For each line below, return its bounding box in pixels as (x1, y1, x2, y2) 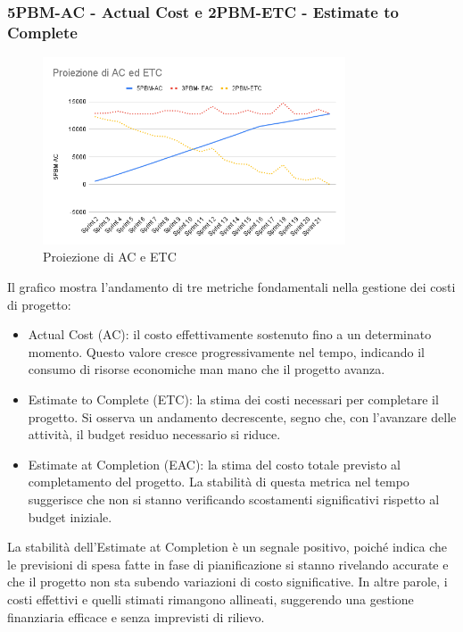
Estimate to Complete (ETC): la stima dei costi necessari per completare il (28, 390, 439, 409)
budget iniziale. (28, 507, 112, 526)
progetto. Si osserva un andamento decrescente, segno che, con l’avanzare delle (28, 407, 457, 426)
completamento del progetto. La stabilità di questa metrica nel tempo (28, 472, 409, 491)
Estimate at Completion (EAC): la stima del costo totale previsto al (28, 454, 401, 473)
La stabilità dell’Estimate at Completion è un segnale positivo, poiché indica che (7, 537, 448, 556)
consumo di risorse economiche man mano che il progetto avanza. (28, 360, 385, 378)
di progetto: (7, 295, 71, 313)
